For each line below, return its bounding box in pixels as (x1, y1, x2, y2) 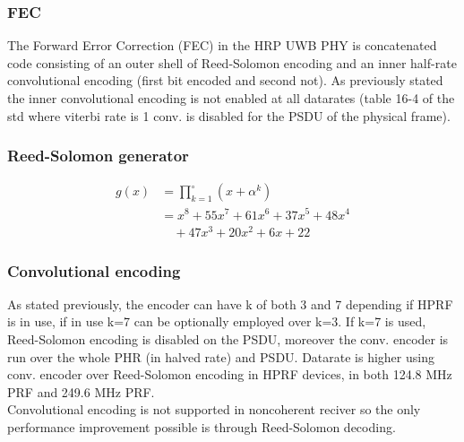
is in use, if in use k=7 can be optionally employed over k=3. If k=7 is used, (7, 312, 426, 331)
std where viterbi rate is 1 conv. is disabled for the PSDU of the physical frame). (7, 106, 451, 125)
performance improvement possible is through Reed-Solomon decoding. (7, 418, 396, 437)
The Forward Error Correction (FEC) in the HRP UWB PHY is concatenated (7, 36, 437, 55)
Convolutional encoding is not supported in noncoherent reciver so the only (7, 400, 421, 419)
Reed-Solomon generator (7, 144, 189, 167)
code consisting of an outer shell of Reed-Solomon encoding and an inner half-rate (7, 53, 457, 72)
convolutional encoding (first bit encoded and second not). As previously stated (7, 71, 443, 90)
